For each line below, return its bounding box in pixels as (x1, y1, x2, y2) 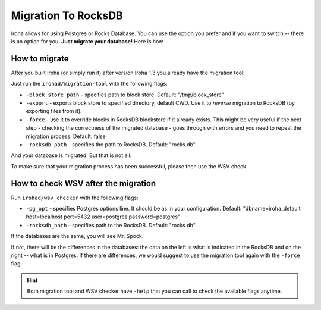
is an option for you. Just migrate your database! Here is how (11, 37, 163, 45)
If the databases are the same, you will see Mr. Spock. (11, 233, 144, 240)
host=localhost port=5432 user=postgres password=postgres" (26, 213, 181, 220)
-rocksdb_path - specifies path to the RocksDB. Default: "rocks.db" (26, 221, 196, 228)
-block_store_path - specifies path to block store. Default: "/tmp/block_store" (26, 91, 224, 98)
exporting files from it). (26, 108, 83, 115)
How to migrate (11, 54, 70, 64)
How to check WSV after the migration (11, 179, 156, 189)
